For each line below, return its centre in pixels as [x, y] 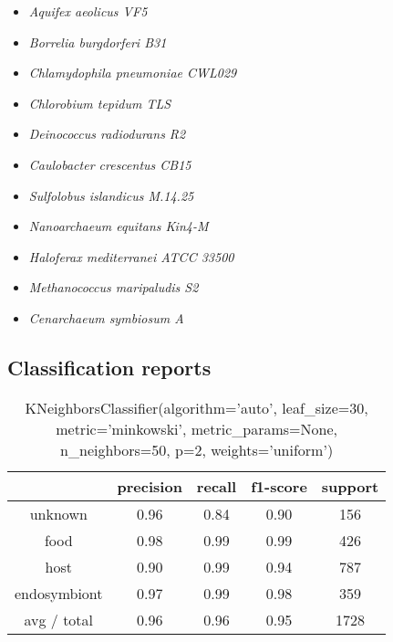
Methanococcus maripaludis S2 [114, 287]
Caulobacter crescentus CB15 [110, 164]
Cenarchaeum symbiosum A [106, 317]
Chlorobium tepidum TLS [100, 103]
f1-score [279, 486]
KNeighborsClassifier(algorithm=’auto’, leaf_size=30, [196, 407]
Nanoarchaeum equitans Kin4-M [119, 226]
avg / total [59, 619]
